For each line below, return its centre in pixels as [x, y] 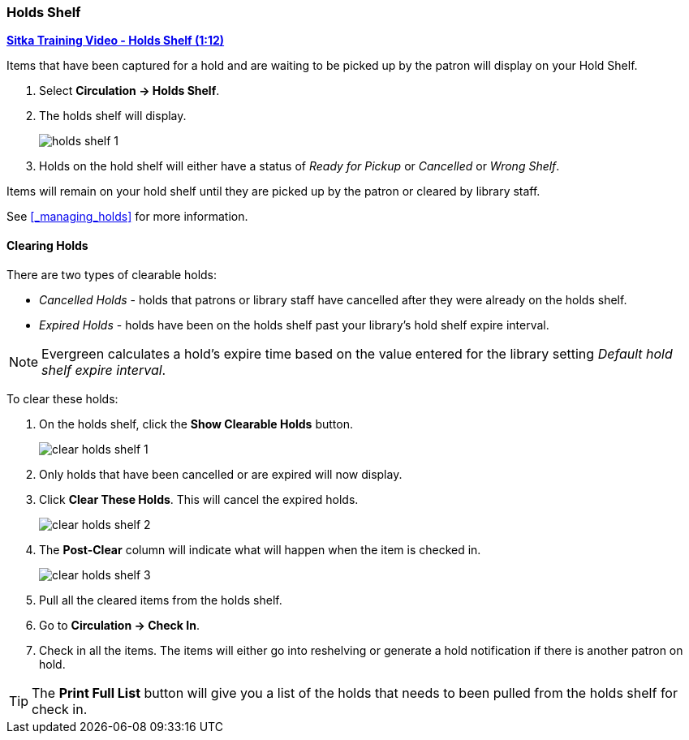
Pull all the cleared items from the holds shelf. [161, 600]
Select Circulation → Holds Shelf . [129, 91]
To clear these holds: [62, 398]
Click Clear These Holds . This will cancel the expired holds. [199, 499]
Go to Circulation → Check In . [119, 625]
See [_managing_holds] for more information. [127, 217]
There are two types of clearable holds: [112, 274]
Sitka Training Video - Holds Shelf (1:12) [116, 41]
